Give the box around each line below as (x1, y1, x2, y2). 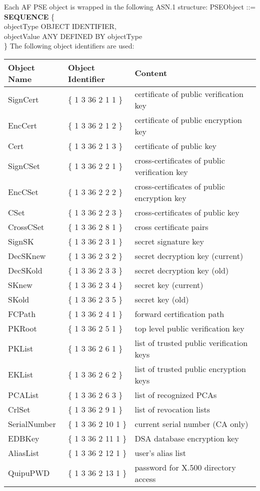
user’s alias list (134, 446, 186, 458)
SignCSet (8, 160, 40, 172)
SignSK (8, 235, 34, 247)
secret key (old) (134, 293, 189, 305)
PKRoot (8, 322, 37, 334)
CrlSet (8, 403, 30, 415)
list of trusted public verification (134, 336, 248, 348)
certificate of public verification (134, 87, 243, 99)
